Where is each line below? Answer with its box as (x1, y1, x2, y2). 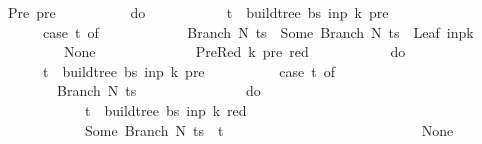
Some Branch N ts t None (84, 119, 454, 140)
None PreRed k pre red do (63, 41, 406, 62)
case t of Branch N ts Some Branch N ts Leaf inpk (42, 21, 474, 42)
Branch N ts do (56, 80, 261, 101)
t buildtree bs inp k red (84, 99, 247, 120)
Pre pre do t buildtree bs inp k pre (7, 2, 389, 22)
